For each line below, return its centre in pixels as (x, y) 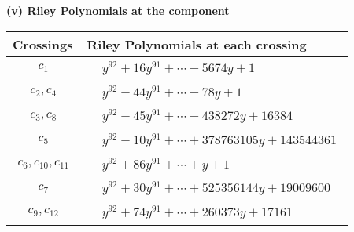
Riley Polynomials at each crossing (197, 44)
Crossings (43, 44)
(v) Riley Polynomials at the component (118, 10)
